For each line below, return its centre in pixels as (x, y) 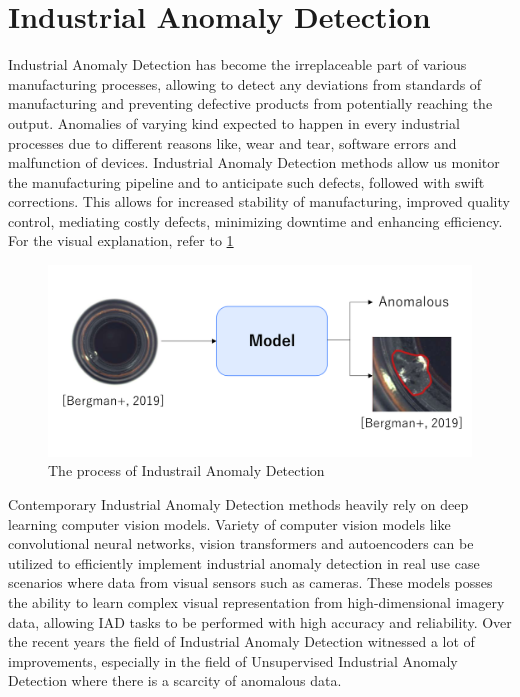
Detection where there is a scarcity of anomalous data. (175, 680)
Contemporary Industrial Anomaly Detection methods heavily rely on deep (238, 503)
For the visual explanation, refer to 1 (121, 240)
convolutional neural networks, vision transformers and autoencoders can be (241, 543)
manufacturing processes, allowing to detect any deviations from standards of (245, 83)
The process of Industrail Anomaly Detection (186, 470)
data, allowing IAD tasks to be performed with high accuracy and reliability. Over (260, 621)
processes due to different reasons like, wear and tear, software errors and (232, 142)
